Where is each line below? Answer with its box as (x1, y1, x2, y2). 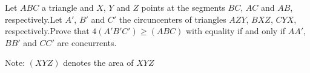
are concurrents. (57, 36, 117, 48)
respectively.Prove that (5, 25, 90, 37)
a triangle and (41, 1, 94, 13)
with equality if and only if (185, 25, 286, 37)
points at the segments (141, 1, 225, 13)
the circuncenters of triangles (119, 13, 226, 25)
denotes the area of (63, 56, 134, 69)
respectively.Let (5, 13, 62, 25)
